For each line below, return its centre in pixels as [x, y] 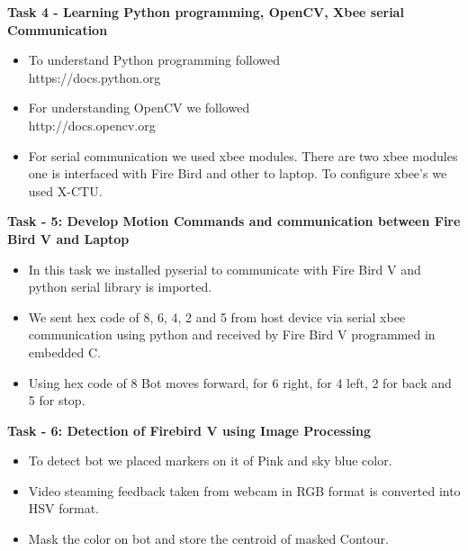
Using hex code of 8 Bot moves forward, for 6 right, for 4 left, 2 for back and [240, 382]
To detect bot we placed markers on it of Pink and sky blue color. [210, 461]
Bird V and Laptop [68, 238]
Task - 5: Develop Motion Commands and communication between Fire [234, 221]
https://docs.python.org [94, 77]
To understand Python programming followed [154, 60]
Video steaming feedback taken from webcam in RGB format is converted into [244, 490]
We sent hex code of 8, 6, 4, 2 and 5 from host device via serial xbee [217, 316]
